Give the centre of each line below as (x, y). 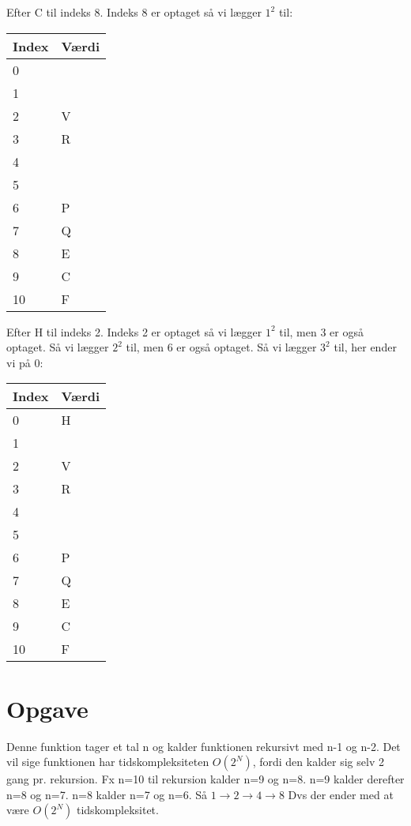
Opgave (47, 708)
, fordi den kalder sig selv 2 (318, 762)
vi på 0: (25, 362)
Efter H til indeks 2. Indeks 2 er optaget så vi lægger (134, 331)
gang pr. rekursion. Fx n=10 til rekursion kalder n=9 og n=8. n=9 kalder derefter (205, 779)
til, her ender (365, 347)
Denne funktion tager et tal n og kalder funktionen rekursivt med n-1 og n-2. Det (204, 746)
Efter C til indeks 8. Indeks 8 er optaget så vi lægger (134, 12)
